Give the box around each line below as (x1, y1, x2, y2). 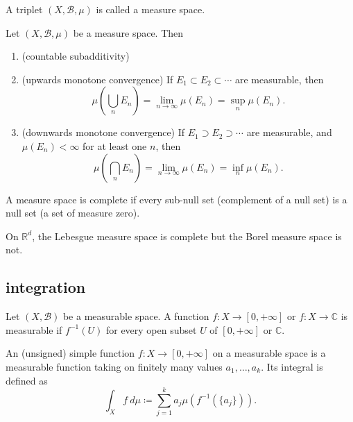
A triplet (6, 2, 43, 16)
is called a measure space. (96, 2, 205, 16)
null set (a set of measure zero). (6, 205, 140, 220)
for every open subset (105, 322, 197, 337)
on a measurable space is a (212, 346, 326, 360)
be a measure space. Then (73, 25, 184, 40)
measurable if (6, 322, 62, 337)
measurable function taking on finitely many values (6, 359, 223, 373)
